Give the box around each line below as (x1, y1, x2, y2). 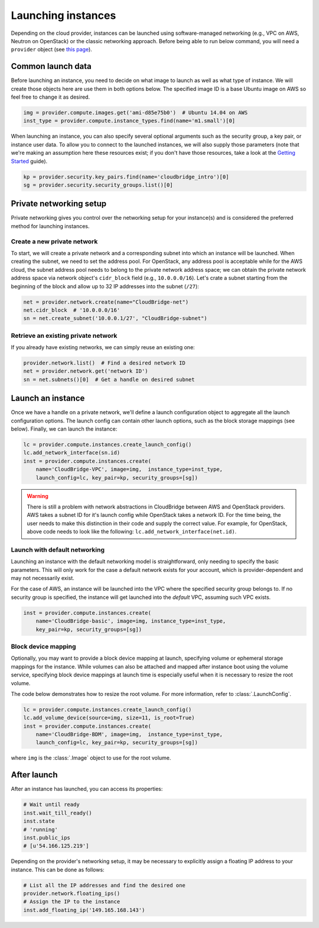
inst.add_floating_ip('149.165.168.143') (23, 907, 145, 913)
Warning (27, 492, 48, 499)
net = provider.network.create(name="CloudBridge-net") (23, 298, 189, 305)
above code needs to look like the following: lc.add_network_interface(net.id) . (27, 528, 237, 535)
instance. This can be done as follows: (11, 866, 105, 873)
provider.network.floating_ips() (23, 890, 121, 897)
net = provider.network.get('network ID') (23, 368, 148, 375)
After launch (11, 770, 58, 780)
